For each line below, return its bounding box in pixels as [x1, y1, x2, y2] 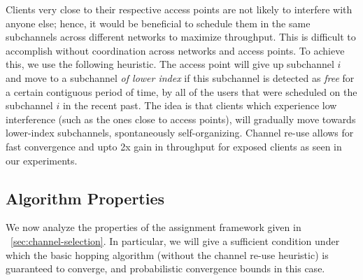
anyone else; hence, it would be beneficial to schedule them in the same [6, 15, 311, 30]
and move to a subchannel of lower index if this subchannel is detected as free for [6, 70, 355, 85]
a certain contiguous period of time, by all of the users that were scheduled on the [6, 84, 357, 99]
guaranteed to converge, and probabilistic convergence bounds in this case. [6, 261, 325, 276]
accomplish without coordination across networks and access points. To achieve [6, 43, 345, 57]
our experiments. [6, 153, 78, 167]
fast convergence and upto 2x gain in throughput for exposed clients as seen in [6, 139, 342, 153]
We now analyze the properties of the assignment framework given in [6, 220, 301, 234]
